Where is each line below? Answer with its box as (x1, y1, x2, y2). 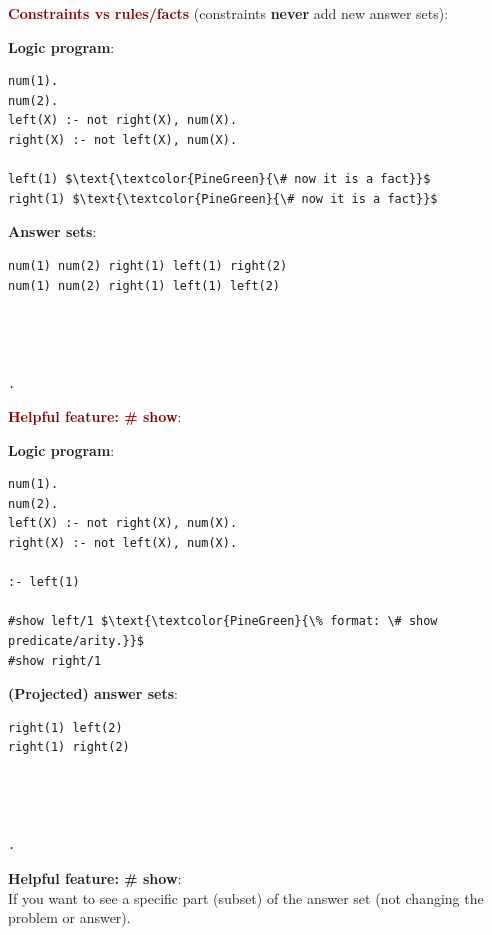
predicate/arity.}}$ (8, 634, 145, 649)
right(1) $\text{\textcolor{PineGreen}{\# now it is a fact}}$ (8, 191, 438, 206)
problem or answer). (8, 907, 131, 928)
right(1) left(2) (8, 720, 123, 735)
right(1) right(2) (8, 740, 130, 755)
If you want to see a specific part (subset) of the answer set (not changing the (8, 887, 484, 908)
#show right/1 (8, 653, 102, 668)
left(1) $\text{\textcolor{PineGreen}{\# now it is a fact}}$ (8, 172, 431, 187)
